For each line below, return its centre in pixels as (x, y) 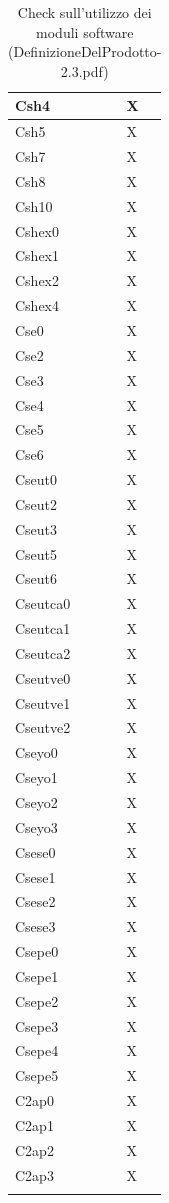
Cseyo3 (36, 826)
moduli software (85, 31)
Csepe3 (37, 1025)
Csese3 (35, 926)
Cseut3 (36, 528)
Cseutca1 (43, 628)
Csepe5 (37, 1075)
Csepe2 (37, 1000)
